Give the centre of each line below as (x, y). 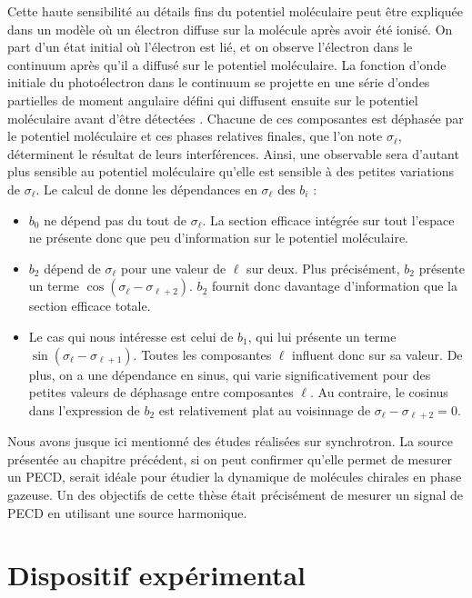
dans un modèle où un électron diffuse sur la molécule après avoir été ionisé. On (230, 29)
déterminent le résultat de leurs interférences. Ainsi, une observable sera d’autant (233, 153)
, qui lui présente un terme (322, 336)
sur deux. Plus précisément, (323, 268)
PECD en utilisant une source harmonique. (127, 512)
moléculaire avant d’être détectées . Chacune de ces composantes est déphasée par (236, 118)
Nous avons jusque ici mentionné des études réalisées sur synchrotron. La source (230, 441)
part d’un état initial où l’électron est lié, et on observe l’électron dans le (210, 47)
